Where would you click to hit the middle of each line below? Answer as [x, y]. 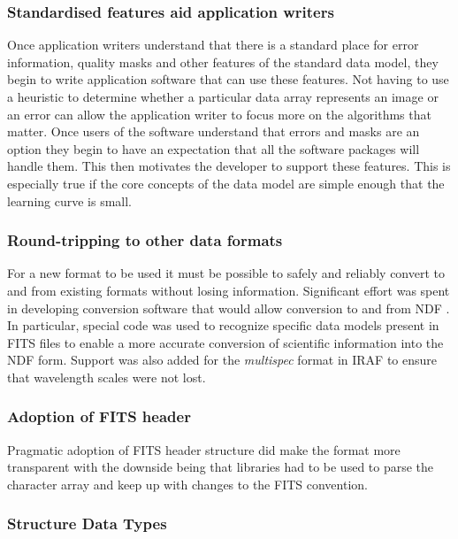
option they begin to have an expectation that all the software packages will [214, 148]
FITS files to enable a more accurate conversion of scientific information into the [225, 342]
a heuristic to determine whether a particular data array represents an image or [223, 96]
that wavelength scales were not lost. [107, 377]
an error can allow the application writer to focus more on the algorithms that [219, 114]
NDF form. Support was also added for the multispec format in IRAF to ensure [222, 360]
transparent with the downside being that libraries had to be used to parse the [221, 467]
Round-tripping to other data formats [145, 240]
